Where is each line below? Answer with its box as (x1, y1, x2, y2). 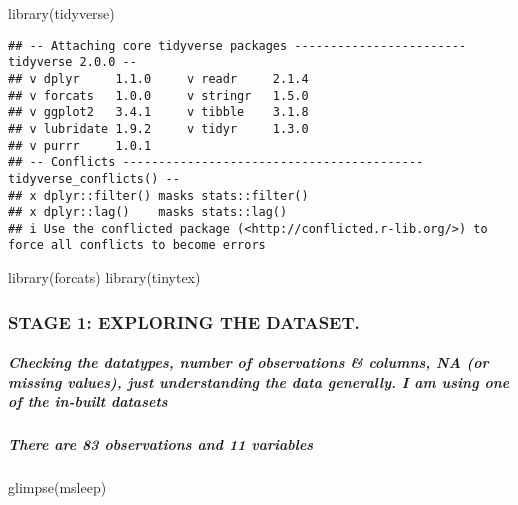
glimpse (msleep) (8, 477, 107, 498)
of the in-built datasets (8, 391, 168, 412)
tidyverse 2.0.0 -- (8, 55, 137, 70)
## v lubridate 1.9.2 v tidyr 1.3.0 (8, 121, 309, 136)
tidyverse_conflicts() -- (8, 171, 180, 186)
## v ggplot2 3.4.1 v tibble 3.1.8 (8, 105, 309, 120)
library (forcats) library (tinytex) (8, 267, 201, 288)
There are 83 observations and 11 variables (8, 434, 314, 455)
